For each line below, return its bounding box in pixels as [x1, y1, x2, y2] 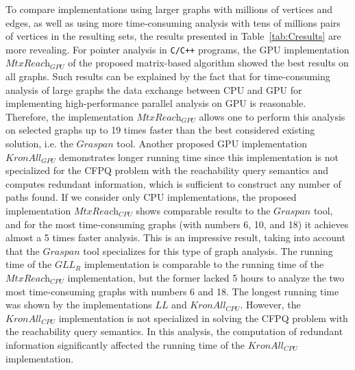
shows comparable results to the [136, 203, 271, 217]
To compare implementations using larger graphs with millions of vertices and [5, 2, 332, 16]
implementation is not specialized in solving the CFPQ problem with [58, 310, 348, 325]
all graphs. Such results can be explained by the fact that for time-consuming [5, 69, 330, 84]
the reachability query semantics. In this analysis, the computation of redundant [5, 324, 343, 338]
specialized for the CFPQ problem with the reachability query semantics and [5, 163, 328, 177]
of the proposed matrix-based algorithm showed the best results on [68, 56, 349, 70]
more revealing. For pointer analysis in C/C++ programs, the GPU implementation [5, 42, 350, 56]
